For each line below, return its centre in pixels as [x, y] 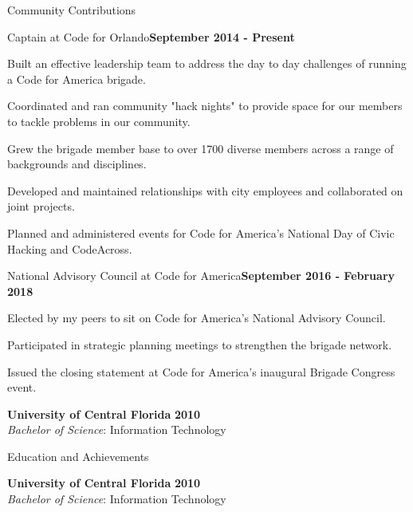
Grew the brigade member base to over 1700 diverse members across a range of [201, 148]
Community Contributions [72, 10]
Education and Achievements [78, 456]
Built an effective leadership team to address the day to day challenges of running [207, 63]
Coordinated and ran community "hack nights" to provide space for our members [205, 106]
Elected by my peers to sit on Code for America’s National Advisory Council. [197, 318]
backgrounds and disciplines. [77, 164]
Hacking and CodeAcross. [70, 248]
